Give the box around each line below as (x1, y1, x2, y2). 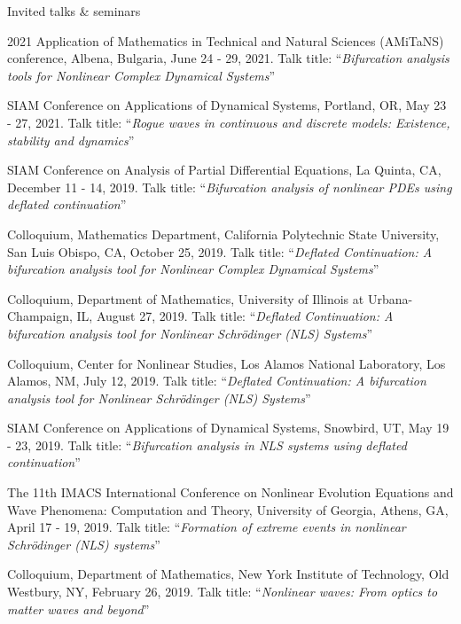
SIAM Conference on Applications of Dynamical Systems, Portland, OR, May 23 (7, 96, 447, 114)
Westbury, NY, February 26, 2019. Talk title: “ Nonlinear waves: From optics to (7, 582, 438, 601)
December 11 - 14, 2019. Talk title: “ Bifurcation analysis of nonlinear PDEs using (7, 177, 452, 196)
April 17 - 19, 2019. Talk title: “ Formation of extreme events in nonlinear (7, 518, 406, 536)
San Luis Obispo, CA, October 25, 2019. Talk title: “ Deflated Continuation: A (7, 242, 433, 261)
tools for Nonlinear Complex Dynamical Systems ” (7, 66, 276, 84)
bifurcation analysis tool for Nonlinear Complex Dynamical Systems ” (7, 260, 379, 278)
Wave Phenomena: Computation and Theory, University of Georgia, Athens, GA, (7, 500, 449, 519)
